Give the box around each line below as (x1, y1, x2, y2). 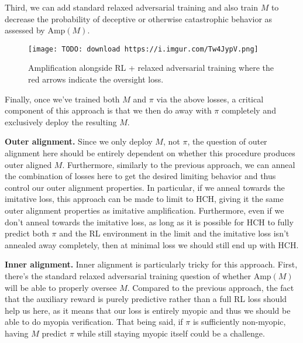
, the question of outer (187, 135, 267, 148)
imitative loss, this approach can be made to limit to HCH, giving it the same (5, 193, 284, 205)
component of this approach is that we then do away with (5, 104, 212, 116)
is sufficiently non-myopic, (192, 315, 286, 328)
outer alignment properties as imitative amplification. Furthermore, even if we (5, 204, 284, 216)
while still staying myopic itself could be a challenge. (77, 327, 265, 339)
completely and (221, 104, 276, 116)
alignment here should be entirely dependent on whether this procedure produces (5, 147, 295, 159)
